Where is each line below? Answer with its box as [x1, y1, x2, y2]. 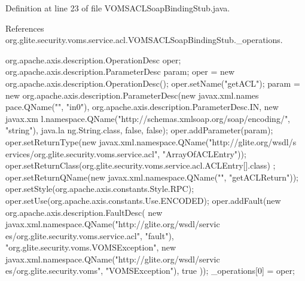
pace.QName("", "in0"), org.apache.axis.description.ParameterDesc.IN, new [5, 100, 279, 113]
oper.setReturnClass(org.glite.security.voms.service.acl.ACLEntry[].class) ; [5, 159, 276, 172]
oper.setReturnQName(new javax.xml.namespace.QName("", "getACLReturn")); [5, 170, 299, 183]
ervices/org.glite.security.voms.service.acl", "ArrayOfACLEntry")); [5, 147, 246, 160]
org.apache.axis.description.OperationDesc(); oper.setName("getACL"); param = [5, 77, 300, 89]
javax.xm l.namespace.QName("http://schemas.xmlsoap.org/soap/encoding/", [5, 112, 291, 124]
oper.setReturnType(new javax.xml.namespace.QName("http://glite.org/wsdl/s [5, 135, 297, 148]
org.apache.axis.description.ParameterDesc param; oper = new [5, 65, 235, 78]
